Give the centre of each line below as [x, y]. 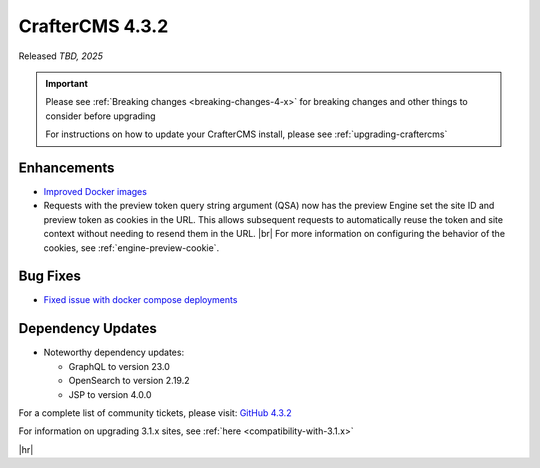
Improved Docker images [95, 192]
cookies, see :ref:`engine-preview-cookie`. [131, 247]
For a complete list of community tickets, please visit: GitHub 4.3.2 [155, 412]
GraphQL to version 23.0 [119, 366]
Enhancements [66, 167]
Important [67, 83]
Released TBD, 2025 [61, 56]
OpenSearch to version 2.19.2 [129, 381]
